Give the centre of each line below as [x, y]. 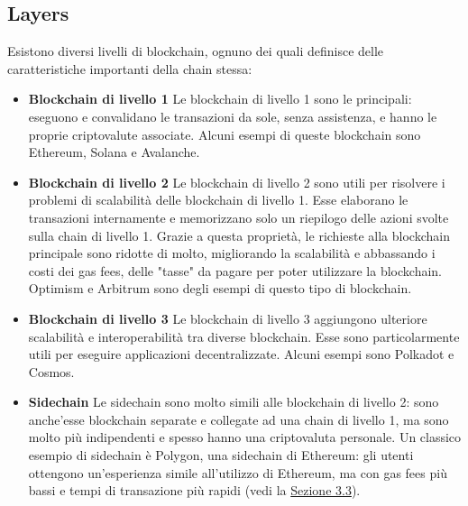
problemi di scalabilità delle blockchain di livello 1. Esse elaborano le [218, 200]
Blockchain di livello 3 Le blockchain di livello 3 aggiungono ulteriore [228, 318]
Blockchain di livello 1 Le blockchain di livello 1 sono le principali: [220, 99]
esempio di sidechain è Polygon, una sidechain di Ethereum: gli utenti [221, 455]
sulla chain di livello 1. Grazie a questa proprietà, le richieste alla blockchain [239, 235]
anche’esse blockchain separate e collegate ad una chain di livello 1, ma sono [239, 419]
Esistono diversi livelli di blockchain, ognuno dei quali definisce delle [196, 51]
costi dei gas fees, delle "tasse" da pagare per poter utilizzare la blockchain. [235, 270]
